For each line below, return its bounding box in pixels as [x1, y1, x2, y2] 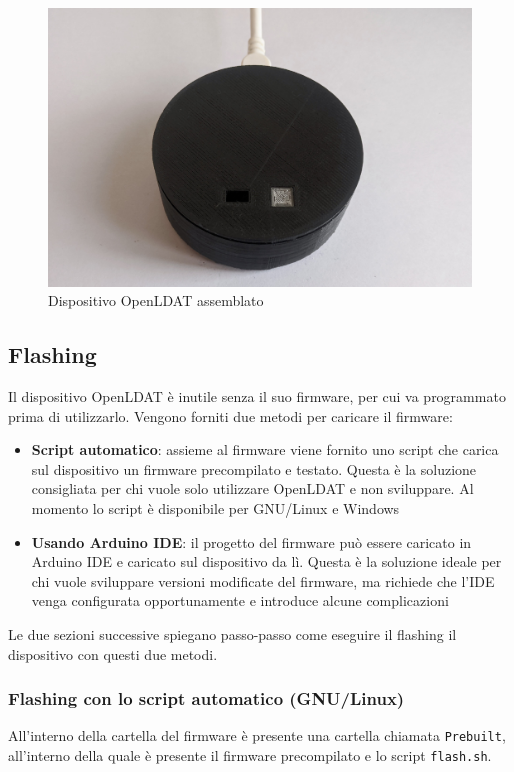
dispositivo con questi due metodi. [8, 643, 218, 664]
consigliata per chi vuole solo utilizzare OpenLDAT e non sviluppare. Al [31, 478, 474, 499]
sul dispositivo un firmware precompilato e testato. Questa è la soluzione [31, 458, 477, 479]
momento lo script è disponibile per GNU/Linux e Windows [31, 498, 400, 519]
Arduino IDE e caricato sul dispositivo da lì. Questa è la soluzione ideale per [31, 551, 502, 572]
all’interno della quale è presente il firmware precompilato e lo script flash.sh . [8, 745, 492, 766]
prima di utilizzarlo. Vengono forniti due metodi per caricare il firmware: [8, 405, 453, 426]
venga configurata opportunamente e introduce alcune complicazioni [31, 590, 449, 611]
